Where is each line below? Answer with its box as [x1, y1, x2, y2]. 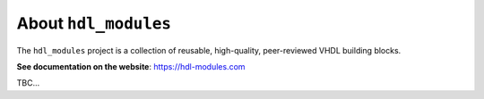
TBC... [16, 78, 40, 88]
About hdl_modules [16, 13, 172, 33]
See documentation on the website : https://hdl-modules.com [16, 61, 246, 71]
